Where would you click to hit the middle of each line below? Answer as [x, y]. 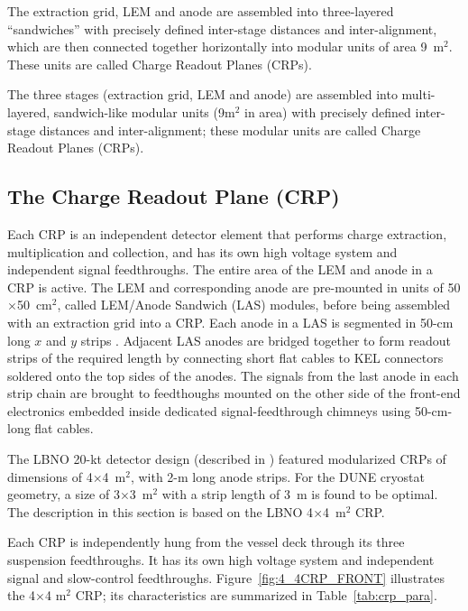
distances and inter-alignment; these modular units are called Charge [230, 130]
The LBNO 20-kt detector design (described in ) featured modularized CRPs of [227, 459]
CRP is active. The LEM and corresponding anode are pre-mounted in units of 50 [234, 287]
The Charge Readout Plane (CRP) [174, 196]
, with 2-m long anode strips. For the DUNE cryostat [277, 476]
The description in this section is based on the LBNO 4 [161, 511]
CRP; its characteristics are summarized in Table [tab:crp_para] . [256, 595]
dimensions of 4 [50, 476]
